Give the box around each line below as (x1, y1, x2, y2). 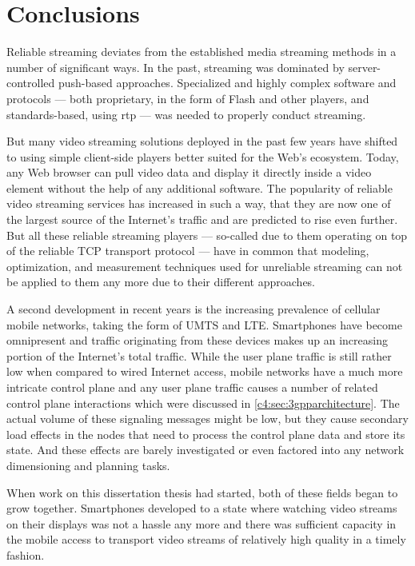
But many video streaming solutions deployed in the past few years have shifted (6, 133, 398, 149)
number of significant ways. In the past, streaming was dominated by (6, 58, 345, 75)
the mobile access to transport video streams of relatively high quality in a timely (6, 531, 406, 548)
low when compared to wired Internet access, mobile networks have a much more (6, 363, 403, 380)
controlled (6, 74, 55, 91)
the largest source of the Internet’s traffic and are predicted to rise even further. (6, 211, 398, 228)
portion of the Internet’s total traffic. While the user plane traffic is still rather (6, 347, 392, 364)
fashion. (6, 546, 45, 563)
